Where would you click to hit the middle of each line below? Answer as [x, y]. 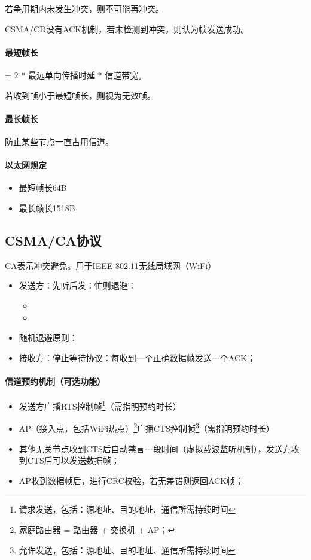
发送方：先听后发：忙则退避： [77, 285]
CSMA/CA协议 [53, 240]
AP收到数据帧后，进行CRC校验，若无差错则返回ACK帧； [131, 480]
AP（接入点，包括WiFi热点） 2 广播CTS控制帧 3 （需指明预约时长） [147, 428]
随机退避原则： [48, 337]
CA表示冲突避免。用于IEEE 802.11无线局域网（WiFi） [111, 265]
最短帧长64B [43, 188]
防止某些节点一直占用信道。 [59, 141]
